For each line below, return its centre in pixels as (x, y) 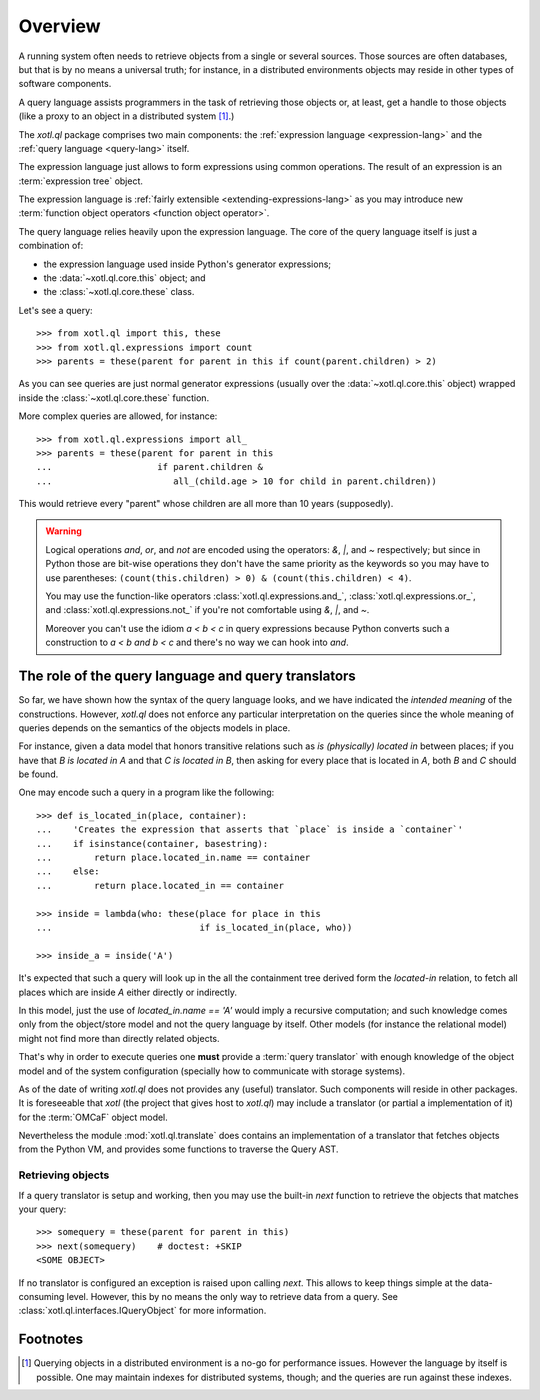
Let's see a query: (56, 310)
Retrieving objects (64, 1175)
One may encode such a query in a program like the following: (146, 792)
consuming (41, 1296)
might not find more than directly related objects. (119, 1038)
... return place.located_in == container (160, 885)
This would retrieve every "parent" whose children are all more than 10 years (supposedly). (206, 504)
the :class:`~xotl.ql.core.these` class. (119, 292)
